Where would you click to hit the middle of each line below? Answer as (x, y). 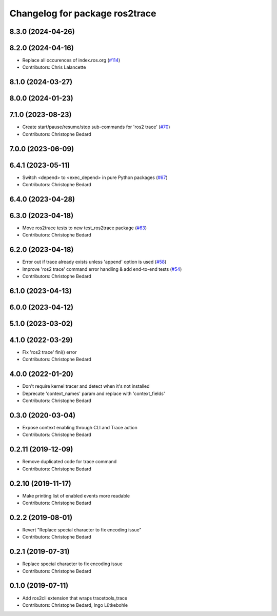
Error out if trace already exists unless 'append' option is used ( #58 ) (94, 262)
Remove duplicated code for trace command (70, 462)
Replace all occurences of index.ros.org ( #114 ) (71, 60)
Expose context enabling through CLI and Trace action (80, 428)
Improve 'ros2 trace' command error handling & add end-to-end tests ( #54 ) (102, 269)
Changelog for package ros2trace (83, 13)
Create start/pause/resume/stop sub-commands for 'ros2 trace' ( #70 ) (96, 127)
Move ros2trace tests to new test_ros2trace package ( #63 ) (85, 228)
